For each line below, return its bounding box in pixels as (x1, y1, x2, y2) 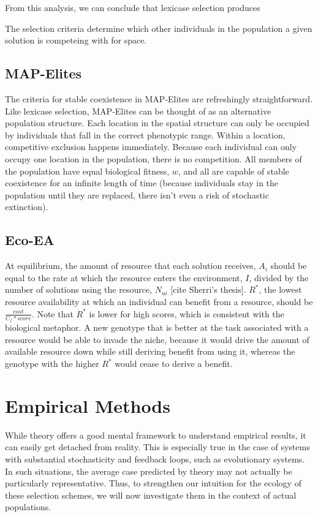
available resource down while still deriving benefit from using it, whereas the (5, 345, 295, 358)
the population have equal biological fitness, (5, 164, 170, 177)
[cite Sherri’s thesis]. (170, 283, 246, 296)
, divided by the (249, 271, 309, 284)
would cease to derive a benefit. (115, 357, 233, 369)
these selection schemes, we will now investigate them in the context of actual (5, 488, 297, 501)
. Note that (31, 307, 74, 320)
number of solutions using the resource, (5, 283, 152, 296)
